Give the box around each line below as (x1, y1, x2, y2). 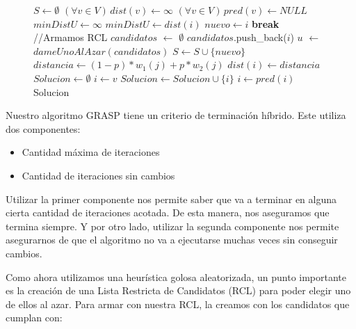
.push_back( (233, 30, 287, 45)
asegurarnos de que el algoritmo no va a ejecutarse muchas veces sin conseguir (6, 232, 338, 247)
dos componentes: (6, 121, 81, 136)
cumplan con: (6, 310, 63, 325)
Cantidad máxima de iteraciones (22, 145, 160, 159)
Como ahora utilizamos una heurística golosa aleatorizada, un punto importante (6, 269, 347, 284)
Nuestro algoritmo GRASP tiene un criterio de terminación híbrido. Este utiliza (6, 108, 346, 122)
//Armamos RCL (33, 30, 108, 45)
